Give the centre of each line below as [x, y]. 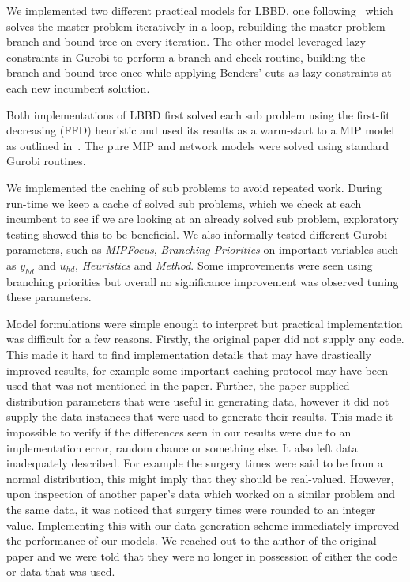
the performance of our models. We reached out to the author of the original [192, 540]
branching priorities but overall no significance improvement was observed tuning [203, 281]
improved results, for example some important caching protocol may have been [197, 370]
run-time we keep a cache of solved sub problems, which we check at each [184, 203]
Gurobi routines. [46, 161]
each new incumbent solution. [78, 87]
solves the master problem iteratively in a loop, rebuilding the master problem [196, 26]
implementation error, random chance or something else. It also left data [182, 447]
